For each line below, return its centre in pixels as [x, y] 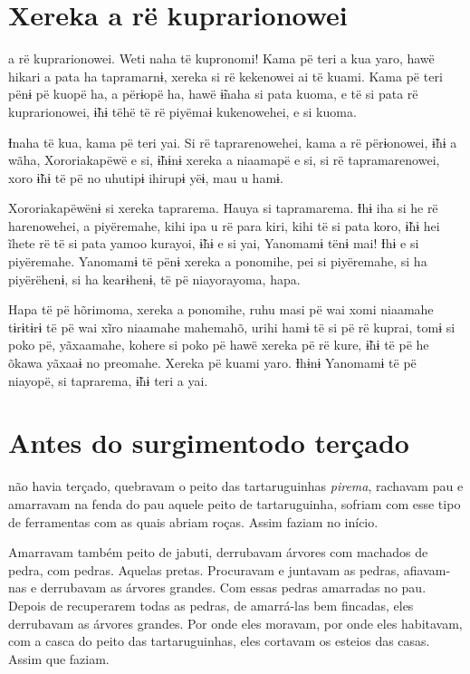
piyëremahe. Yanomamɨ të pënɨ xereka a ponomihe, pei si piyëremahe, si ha [218, 261]
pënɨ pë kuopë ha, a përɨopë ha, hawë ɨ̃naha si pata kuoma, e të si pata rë [213, 94]
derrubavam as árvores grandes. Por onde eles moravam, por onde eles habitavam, [235, 623]
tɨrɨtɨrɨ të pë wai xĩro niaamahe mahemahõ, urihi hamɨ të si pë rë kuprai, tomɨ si [232, 327]
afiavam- [427, 569]
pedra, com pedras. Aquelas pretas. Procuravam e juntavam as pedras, [204, 569]
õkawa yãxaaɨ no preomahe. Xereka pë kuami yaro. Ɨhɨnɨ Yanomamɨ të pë [212, 363]
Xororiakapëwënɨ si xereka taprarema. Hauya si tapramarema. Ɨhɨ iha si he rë [223, 208]
